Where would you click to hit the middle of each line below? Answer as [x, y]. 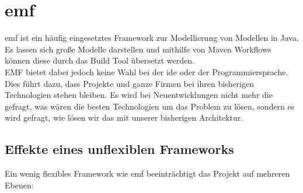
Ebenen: [19, 185]
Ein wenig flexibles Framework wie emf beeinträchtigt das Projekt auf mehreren [147, 173]
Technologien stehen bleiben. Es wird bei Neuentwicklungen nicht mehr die [139, 95]
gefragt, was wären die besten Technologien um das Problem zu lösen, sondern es [150, 106]
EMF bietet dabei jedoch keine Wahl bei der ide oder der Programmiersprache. [147, 71]
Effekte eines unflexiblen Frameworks [119, 149]
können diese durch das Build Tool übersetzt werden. [100, 60]
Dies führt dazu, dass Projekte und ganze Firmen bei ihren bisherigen [129, 83]
